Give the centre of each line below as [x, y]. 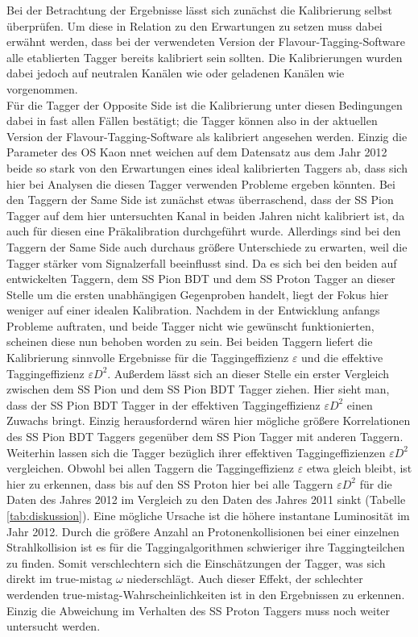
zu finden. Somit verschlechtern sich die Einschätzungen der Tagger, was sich [196, 562]
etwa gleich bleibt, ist [359, 468]
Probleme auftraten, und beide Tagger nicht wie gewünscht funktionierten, [190, 325]
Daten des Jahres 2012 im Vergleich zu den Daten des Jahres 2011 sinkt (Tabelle [206, 500]
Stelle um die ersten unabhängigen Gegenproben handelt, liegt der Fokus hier [198, 294]
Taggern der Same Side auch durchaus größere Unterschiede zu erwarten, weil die [207, 246]
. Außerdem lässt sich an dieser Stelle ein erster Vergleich [248, 373]
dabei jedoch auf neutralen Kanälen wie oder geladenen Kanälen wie [176, 73]
